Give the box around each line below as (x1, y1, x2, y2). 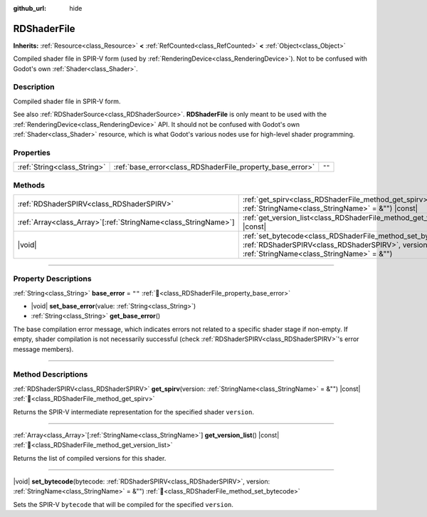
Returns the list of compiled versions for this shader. (13, 454, 167, 462)
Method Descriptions (13, 370, 88, 380)
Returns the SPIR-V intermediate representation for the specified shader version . (13, 407, 254, 416)
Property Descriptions (13, 274, 92, 284)
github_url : (13, 4, 46, 12)
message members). (13, 345, 74, 353)
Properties (13, 147, 51, 157)
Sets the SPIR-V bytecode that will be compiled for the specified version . (13, 500, 234, 508)
